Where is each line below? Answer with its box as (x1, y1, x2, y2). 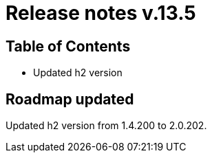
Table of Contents (6, 37, 131, 55)
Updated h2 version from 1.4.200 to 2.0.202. (6, 120, 207, 132)
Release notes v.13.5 (6, 1, 196, 25)
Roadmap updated (6, 90, 134, 108)
